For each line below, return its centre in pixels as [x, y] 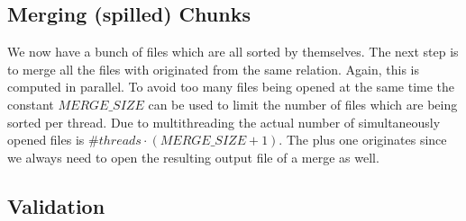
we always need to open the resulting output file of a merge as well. [193, 157]
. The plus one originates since [363, 140]
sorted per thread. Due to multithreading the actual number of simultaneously [224, 122]
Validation [56, 205]
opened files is [46, 140]
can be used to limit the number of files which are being [303, 104]
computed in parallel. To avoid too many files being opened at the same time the [231, 87]
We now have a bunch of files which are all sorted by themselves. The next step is [233, 52]
